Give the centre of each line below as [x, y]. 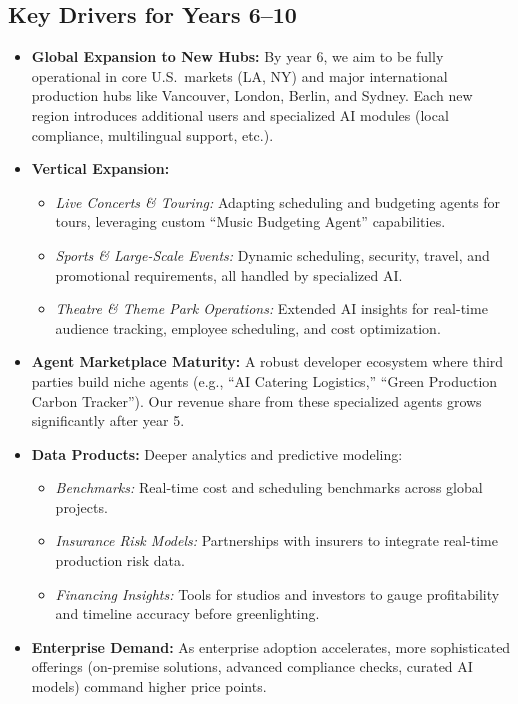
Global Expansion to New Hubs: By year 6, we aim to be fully [237, 56]
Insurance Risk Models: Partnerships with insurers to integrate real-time [276, 540]
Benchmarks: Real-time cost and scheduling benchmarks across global [269, 487]
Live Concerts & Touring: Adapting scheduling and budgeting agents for [278, 201]
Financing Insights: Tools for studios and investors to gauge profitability [277, 593]
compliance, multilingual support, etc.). [152, 134]
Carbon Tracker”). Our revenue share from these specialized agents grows [256, 400]
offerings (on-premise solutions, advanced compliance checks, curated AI [252, 666]
